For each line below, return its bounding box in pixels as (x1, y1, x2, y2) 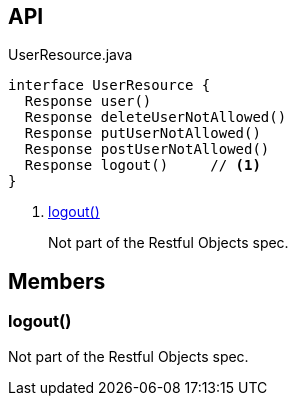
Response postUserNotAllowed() (24, 141, 270, 158)
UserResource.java (8, 46, 133, 64)
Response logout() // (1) (24, 157, 261, 174)
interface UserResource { (8, 77, 211, 94)
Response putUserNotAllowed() (24, 125, 261, 142)
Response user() (24, 93, 152, 110)
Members (8, 268, 106, 294)
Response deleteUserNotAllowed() (24, 109, 287, 126)
